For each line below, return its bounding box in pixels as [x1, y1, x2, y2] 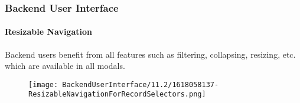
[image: [28, 80, 58, 89]
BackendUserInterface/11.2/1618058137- [62, 80, 219, 89]
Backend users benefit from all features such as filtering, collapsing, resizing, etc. [5, 48, 296, 60]
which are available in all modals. [5, 59, 125, 72]
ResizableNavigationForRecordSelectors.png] [28, 90, 206, 99]
